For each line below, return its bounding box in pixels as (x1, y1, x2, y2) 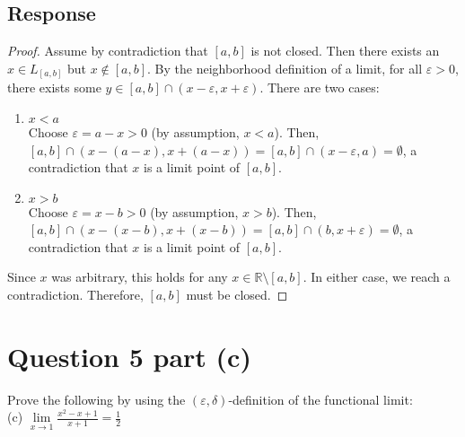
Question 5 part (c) (7, 337, 251, 374)
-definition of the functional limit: (228, 389, 413, 408)
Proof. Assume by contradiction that (7, 41, 208, 60)
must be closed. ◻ (186, 285, 288, 304)
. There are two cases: (259, 78, 380, 97)
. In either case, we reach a (303, 267, 451, 286)
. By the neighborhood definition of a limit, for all (147, 58, 423, 77)
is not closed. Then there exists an (250, 41, 440, 60)
